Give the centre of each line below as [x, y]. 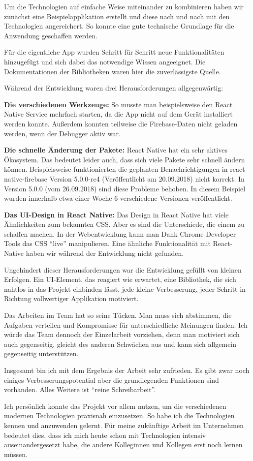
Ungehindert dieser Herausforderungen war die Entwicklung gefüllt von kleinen [123, 269]
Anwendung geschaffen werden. [51, 35]
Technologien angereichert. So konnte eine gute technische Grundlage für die [119, 26]
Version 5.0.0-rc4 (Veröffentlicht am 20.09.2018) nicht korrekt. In [147, 178]
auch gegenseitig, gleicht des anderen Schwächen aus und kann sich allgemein [120, 344]
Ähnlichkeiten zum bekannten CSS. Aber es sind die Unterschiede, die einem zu [124, 224]
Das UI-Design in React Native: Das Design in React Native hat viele [116, 214]
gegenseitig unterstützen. [41, 353]
